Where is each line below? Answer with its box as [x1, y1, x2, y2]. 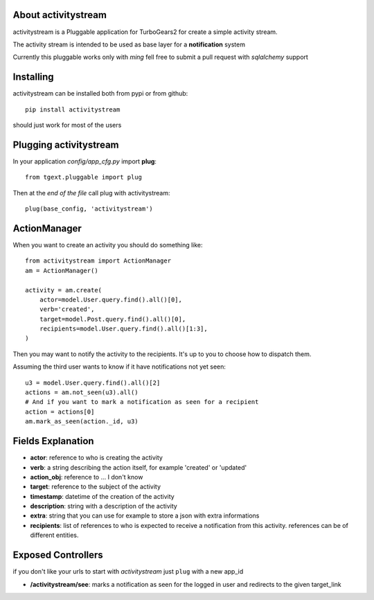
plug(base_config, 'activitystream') [25, 205, 154, 213]
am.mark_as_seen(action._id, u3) [25, 418, 139, 425]
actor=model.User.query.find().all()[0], [39, 295, 183, 303]
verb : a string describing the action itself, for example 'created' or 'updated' [30, 463, 247, 471]
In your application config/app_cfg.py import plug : [12, 157, 157, 166]
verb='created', [39, 306, 95, 313]
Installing [12, 71, 55, 83]
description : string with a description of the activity [30, 502, 178, 511]
